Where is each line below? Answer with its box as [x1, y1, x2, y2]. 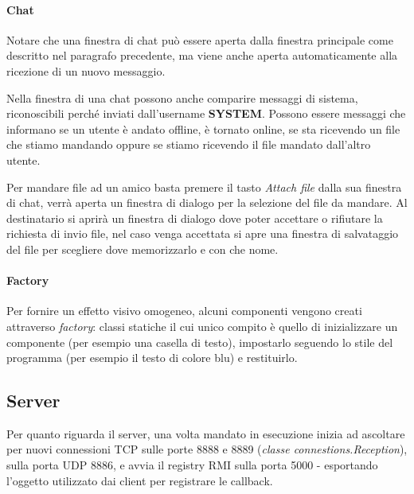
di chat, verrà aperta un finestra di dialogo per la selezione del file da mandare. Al [6, 194, 408, 211]
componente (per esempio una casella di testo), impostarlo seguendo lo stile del [6, 333, 393, 350]
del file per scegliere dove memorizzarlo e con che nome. [6, 240, 279, 257]
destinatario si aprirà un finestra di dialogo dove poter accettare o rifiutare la [6, 209, 383, 226]
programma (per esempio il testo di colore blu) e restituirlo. [6, 349, 298, 366]
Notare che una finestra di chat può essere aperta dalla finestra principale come [6, 31, 393, 48]
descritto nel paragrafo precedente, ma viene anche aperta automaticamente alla [6, 47, 398, 64]
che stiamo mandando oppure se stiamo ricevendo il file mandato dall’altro [6, 136, 371, 153]
